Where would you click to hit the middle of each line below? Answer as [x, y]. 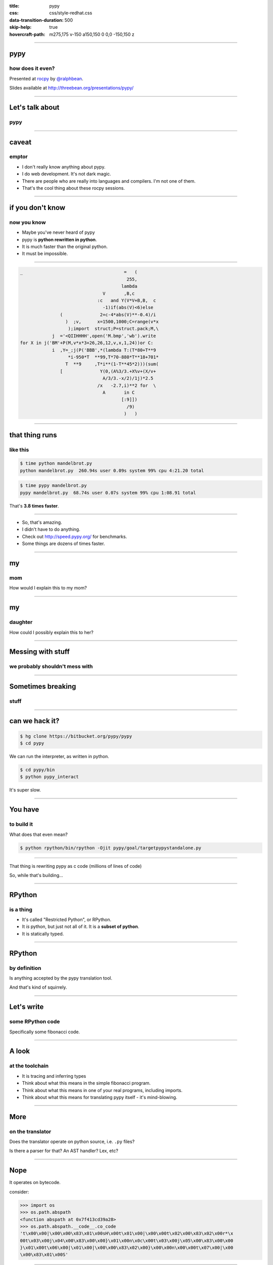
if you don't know [37, 207]
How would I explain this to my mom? [48, 588]
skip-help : [20, 27]
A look [20, 1051]
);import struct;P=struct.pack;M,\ [113, 329]
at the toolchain [29, 1066]
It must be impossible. [45, 254]
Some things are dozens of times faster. [63, 543]
